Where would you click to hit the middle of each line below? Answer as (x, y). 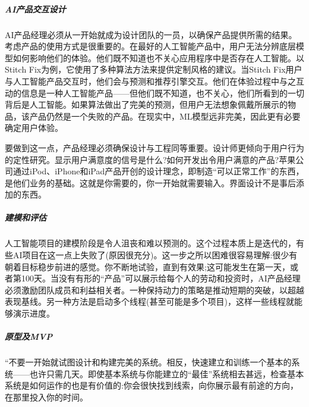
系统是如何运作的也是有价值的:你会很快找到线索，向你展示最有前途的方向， (152, 385)
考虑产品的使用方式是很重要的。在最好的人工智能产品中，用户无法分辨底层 (150, 46)
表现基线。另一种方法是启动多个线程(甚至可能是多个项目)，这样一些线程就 (149, 301)
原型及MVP (29, 336)
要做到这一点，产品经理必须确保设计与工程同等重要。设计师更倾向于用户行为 (154, 147)
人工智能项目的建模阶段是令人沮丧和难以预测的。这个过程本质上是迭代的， (150, 243)
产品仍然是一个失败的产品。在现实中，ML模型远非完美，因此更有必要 (165, 116)
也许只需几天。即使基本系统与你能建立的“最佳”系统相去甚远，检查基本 (167, 373)
